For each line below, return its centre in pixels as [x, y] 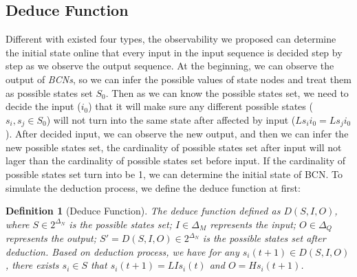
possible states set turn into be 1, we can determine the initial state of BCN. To [174, 174]
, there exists [32, 265]
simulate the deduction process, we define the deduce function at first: [153, 187]
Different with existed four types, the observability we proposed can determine [171, 39]
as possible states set [49, 92]
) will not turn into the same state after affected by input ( [171, 119]
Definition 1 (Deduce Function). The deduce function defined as [143, 211]
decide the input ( [43, 106]
